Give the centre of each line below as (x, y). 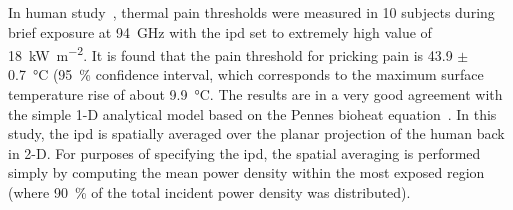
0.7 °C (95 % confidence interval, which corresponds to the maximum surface (246, 74)
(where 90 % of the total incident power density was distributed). (209, 192)
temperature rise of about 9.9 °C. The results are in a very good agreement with (255, 94)
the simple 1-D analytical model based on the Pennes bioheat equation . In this (252, 113)
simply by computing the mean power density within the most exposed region (246, 172)
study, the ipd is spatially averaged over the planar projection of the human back (256, 133)
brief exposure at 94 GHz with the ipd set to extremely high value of (220, 31)
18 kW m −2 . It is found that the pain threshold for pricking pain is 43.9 (230, 53)
